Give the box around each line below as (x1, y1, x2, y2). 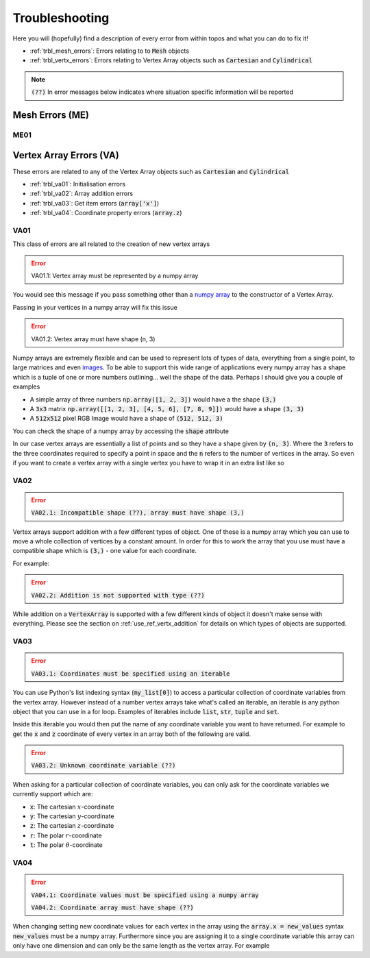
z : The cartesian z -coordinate (29, 822, 114, 830)
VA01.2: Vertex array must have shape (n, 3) (31, 334, 156, 343)
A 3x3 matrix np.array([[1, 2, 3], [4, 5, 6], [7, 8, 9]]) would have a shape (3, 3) (29, 404, 305, 413)
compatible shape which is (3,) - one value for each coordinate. (12, 547, 197, 555)
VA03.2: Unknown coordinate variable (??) (31, 761, 176, 770)
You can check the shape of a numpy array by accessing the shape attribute (12, 427, 230, 435)
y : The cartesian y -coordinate (29, 812, 114, 820)
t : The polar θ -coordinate (29, 841, 103, 849)
